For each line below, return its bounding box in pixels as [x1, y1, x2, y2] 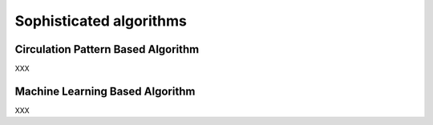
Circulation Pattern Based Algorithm [14, 42, 200, 56]
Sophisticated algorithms [14, 12, 188, 30]
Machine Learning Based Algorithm [14, 84, 196, 98]
